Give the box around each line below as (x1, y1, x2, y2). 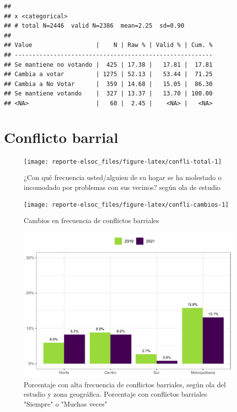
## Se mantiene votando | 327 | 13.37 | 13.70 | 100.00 (4, 90, 213, 97)
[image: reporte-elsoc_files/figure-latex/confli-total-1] (24, 158, 222, 165)
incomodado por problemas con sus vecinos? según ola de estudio (24, 182, 221, 192)
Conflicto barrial (4, 127, 118, 147)
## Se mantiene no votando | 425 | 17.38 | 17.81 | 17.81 (4, 61, 213, 68)
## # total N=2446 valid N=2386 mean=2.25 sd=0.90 (4, 22, 185, 30)
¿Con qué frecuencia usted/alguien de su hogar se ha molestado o (24, 172, 222, 183)
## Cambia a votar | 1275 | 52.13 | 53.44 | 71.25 (4, 71, 213, 78)
